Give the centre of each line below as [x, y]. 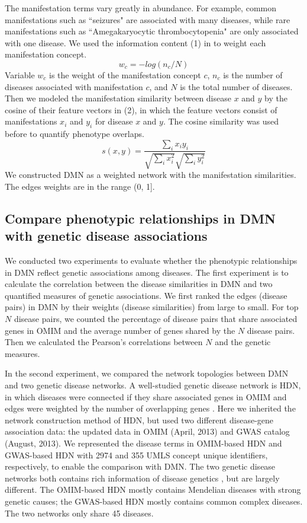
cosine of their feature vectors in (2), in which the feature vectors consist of [141, 109]
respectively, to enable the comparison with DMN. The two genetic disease [140, 466]
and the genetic [243, 342]
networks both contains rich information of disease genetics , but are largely [142, 478]
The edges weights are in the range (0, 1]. [80, 186]
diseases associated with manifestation [74, 86]
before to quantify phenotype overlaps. [75, 134]
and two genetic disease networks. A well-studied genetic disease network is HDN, [153, 385]
